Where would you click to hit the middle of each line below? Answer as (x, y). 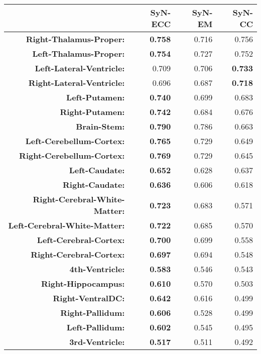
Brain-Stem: (100, 126)
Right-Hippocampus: (83, 283)
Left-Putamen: (96, 97)
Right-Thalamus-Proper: (75, 39)
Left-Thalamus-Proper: (79, 53)
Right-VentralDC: (89, 298)
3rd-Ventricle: (97, 342)
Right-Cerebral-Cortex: (78, 254)
